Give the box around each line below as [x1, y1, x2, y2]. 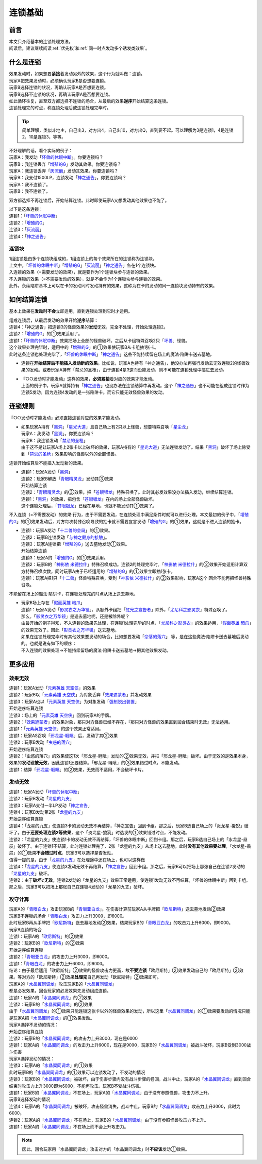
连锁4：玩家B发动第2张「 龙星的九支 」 [9, 809, 85, 815]
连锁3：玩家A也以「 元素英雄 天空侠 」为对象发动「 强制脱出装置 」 [9, 699, 139, 704]
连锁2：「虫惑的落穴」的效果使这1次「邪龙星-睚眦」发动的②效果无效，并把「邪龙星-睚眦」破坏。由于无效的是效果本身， [9, 753, 251, 759]
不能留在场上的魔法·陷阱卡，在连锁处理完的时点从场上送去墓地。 [9, 591, 138, 597]
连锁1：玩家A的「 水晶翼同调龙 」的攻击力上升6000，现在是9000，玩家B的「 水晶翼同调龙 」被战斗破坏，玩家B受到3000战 [9, 1042, 251, 1048]
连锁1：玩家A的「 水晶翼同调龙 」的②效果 [9, 994, 92, 1000]
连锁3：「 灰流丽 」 [9, 226, 44, 233]
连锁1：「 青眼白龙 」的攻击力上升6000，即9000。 [9, 960, 107, 966]
